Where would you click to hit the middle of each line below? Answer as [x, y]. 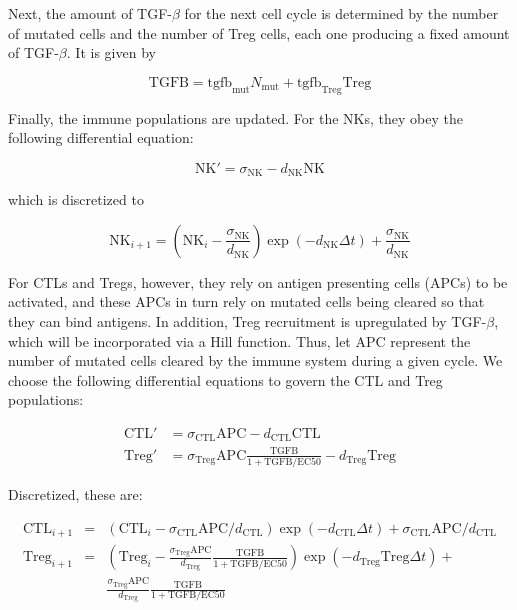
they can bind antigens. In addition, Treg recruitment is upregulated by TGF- [247, 321]
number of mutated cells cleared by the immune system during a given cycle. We [255, 360]
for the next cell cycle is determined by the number [341, 13]
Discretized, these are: [75, 494]
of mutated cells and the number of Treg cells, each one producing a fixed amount [259, 32]
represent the [430, 340]
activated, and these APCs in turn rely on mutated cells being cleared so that [246, 301]
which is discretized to [76, 199]
